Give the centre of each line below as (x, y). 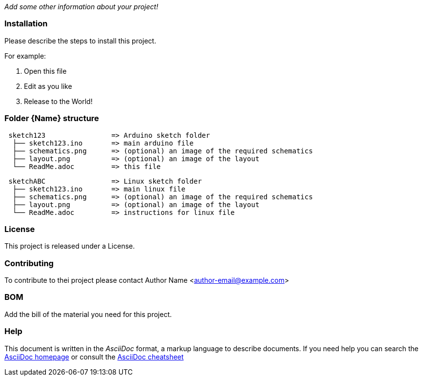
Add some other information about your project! (81, 7)
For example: (25, 56)
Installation (26, 24)
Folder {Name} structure (52, 118)
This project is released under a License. (70, 246)
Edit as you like (48, 86)
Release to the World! (58, 101)
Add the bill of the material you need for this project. (88, 314)
